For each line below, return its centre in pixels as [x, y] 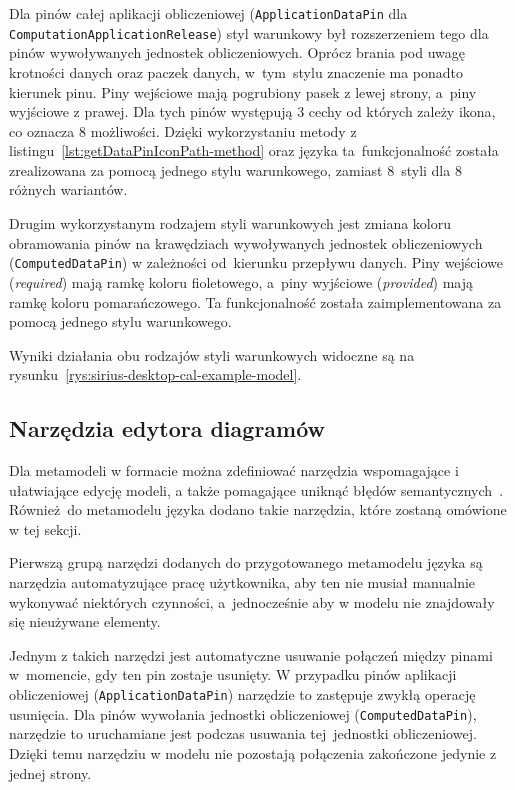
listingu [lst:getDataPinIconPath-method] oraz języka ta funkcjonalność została [254, 150]
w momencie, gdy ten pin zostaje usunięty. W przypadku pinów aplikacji [233, 674]
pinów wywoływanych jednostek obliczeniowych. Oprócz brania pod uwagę [237, 52]
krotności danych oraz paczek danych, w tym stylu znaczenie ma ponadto [236, 71]
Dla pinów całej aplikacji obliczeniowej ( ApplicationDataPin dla [208, 13]
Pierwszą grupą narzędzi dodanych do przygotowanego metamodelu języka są [246, 562]
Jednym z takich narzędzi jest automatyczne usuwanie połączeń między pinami [251, 654]
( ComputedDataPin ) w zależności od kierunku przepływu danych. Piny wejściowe [256, 262]
